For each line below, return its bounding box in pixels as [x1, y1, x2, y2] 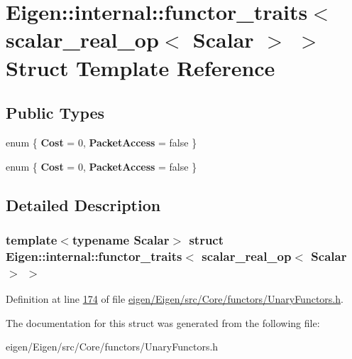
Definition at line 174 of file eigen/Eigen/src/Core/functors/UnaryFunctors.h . [6, 291, 343, 306]
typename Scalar [72, 230, 170, 248]
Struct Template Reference [6, 53, 275, 82]
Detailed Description [6, 193, 161, 215]
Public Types [6, 102, 105, 124]
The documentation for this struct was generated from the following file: [6, 315, 320, 330]
